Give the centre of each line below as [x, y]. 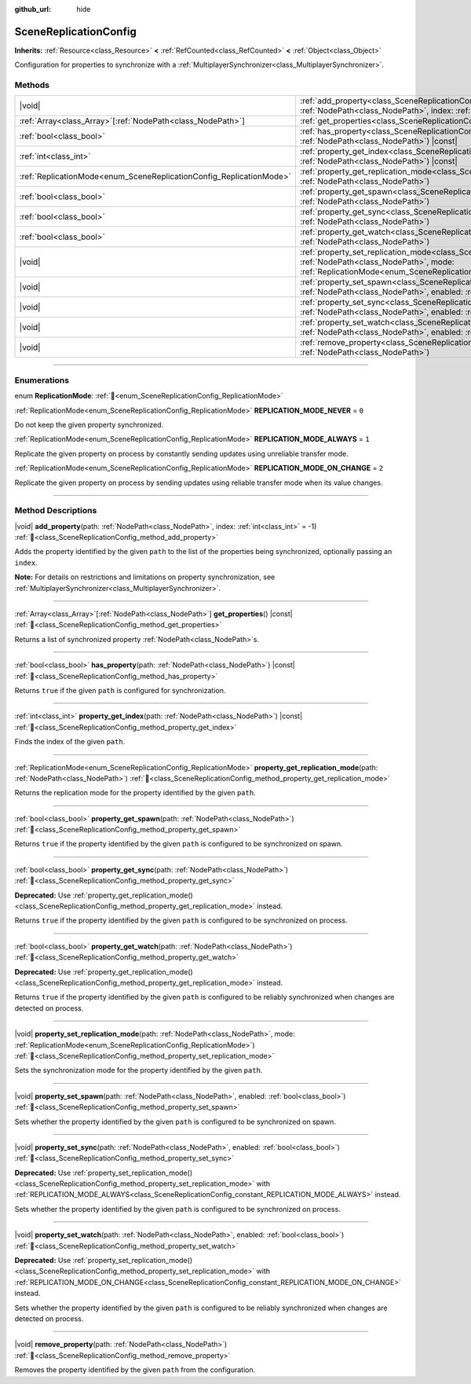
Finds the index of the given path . [70, 742]
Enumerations [42, 380]
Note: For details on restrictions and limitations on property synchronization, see [145, 577]
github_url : [33, 9]
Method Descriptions [56, 511]
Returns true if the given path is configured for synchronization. [120, 690]
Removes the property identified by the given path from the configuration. [135, 1370]
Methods [32, 85]
